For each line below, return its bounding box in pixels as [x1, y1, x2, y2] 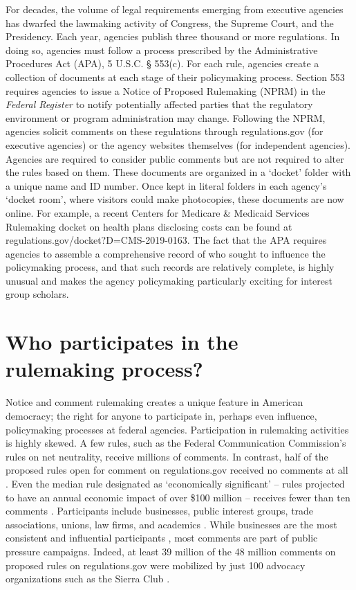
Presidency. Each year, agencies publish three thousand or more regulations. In [6, 29, 340, 44]
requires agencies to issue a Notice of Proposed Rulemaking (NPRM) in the [6, 83, 326, 98]
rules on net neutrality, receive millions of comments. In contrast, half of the [6, 449, 328, 463]
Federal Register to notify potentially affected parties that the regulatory [6, 97, 313, 111]
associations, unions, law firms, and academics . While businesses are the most [6, 517, 337, 531]
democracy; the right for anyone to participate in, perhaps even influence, [6, 408, 317, 422]
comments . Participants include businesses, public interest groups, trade [6, 503, 314, 518]
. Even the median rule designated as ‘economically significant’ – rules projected [6, 476, 345, 490]
